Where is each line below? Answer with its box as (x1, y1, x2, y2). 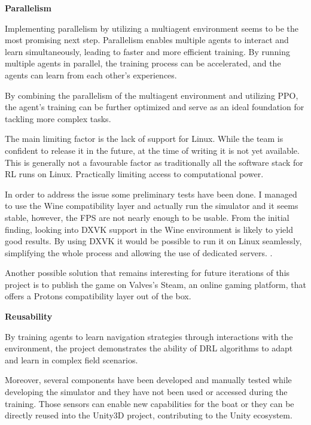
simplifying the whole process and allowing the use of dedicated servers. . (5, 246, 273, 259)
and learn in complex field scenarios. (5, 353, 138, 366)
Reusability (5, 310, 53, 323)
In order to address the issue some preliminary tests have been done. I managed (5, 187, 297, 200)
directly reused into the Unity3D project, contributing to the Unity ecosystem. (5, 409, 292, 421)
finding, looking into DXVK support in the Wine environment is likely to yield (5, 223, 293, 235)
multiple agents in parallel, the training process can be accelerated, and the (5, 57, 281, 69)
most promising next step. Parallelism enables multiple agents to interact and (5, 34, 289, 46)
